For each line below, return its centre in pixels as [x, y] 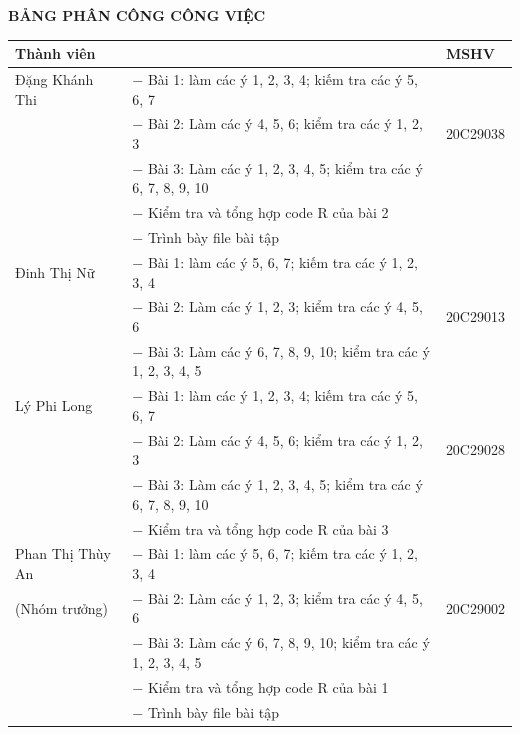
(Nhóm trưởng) [62, 607]
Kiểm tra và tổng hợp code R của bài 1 [268, 686]
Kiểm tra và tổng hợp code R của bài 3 [268, 528]
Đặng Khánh [54, 78]
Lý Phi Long [54, 405]
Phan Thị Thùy [63, 553]
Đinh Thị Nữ [55, 271]
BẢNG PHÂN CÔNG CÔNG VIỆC [137, 15]
